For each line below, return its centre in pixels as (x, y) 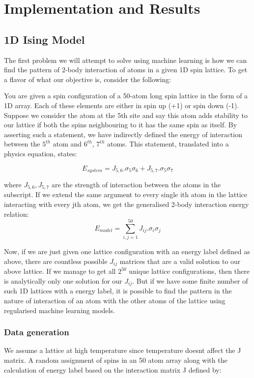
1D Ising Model (44, 39)
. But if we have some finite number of (190, 280)
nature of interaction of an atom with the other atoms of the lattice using (115, 301)
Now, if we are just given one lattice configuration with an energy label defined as (127, 251)
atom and (67, 144)
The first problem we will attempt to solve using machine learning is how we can (126, 60)
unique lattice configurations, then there (189, 271)
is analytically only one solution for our (63, 280)
